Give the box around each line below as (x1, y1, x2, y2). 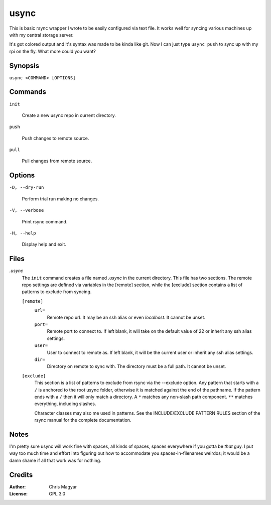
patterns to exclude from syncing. (22, 289, 92, 295)
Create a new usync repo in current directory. (22, 112, 116, 118)
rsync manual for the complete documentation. (34, 417, 131, 423)
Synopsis (9, 61, 40, 70)
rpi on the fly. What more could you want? (9, 48, 96, 54)
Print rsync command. (22, 218, 68, 224)
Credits (9, 470, 33, 479)
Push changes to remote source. (22, 135, 89, 141)
